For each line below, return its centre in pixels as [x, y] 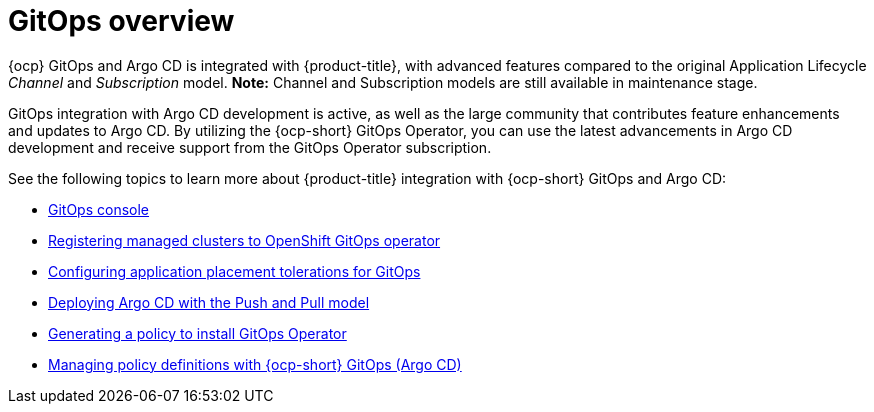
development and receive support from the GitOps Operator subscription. [250, 147]
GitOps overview [121, 21]
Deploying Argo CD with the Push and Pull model [209, 302]
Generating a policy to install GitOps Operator [197, 333]
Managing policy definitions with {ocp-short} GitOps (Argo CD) [255, 364]
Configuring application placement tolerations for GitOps [234, 271]
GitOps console [99, 209]
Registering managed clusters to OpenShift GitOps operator [244, 240]
